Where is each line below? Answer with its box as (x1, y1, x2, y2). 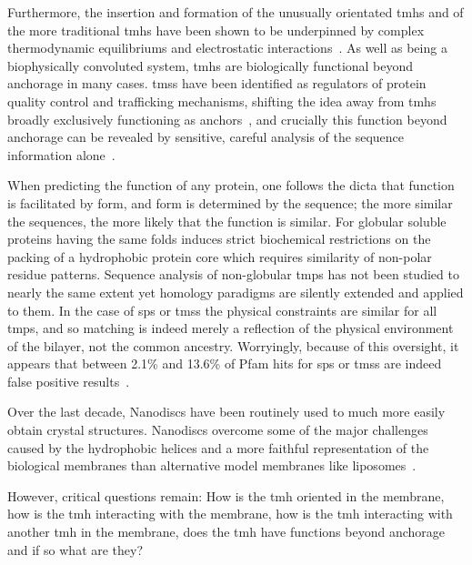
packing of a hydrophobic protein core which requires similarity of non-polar (7, 247, 432, 266)
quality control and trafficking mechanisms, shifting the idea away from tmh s (7, 91, 437, 110)
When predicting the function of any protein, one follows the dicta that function (7, 176, 455, 195)
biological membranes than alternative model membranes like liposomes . (7, 456, 417, 475)
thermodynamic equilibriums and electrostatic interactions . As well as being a (7, 38, 447, 57)
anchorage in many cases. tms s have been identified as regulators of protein (7, 74, 427, 93)
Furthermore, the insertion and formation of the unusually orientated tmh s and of (7, 3, 464, 21)
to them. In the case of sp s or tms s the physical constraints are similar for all (7, 300, 437, 319)
